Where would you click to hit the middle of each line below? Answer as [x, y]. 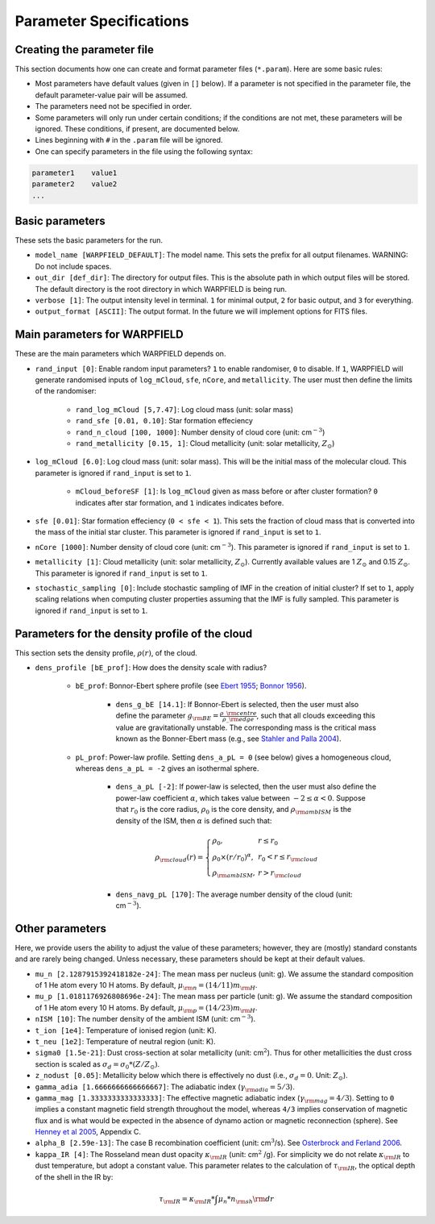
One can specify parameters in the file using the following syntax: [144, 151]
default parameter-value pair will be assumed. [112, 95]
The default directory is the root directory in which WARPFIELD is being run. [161, 289]
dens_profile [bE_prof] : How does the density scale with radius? [151, 668]
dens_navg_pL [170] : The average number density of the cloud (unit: [234, 894]
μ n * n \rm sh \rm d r [246, 1200]
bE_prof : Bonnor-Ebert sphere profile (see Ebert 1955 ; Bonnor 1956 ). [191, 686]
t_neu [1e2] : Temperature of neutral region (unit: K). [126, 1041]
